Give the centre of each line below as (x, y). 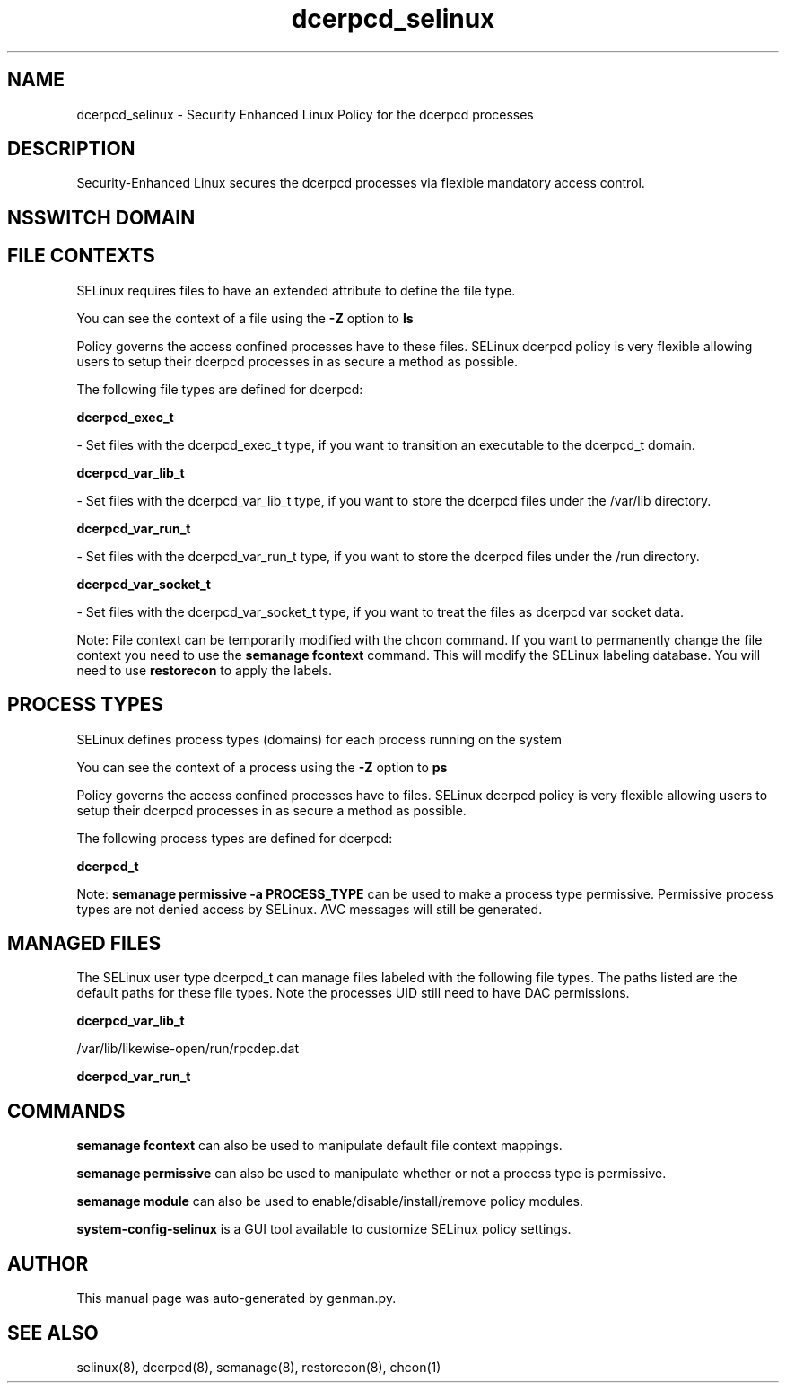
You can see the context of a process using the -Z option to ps (262, 767)
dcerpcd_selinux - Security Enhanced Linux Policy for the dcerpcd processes (305, 114)
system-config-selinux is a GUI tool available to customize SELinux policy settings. (324, 1229)
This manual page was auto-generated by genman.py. (236, 1298)
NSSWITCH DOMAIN (101, 217)
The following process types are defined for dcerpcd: (235, 838)
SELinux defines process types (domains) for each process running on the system (319, 739)
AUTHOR (48, 1263)
